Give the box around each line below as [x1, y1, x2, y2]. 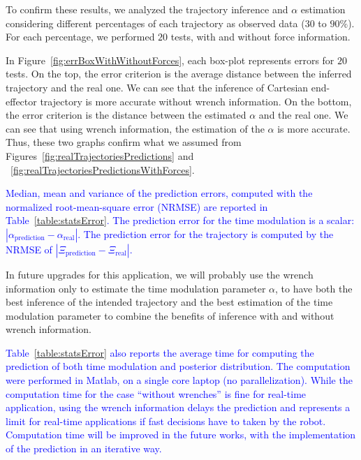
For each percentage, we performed [6, 29, 155, 44]
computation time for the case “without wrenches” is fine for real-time [6, 386, 307, 401]
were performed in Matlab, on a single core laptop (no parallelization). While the [6, 373, 353, 387]
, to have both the [275, 281, 353, 295]
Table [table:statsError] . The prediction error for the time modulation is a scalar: [6, 213, 355, 228]
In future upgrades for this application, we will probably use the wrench [6, 267, 314, 281]
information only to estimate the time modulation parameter [6, 281, 266, 295]
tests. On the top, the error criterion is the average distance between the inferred [6, 66, 352, 81]
